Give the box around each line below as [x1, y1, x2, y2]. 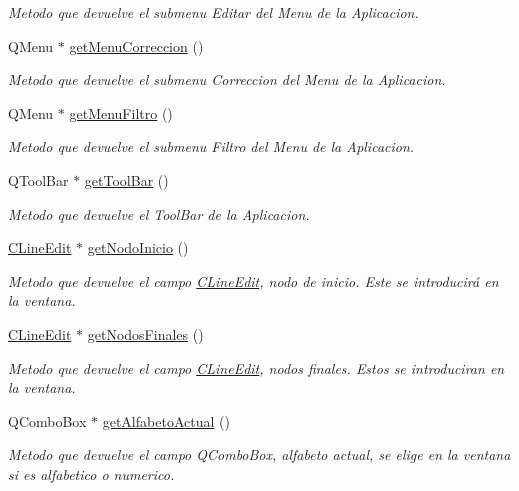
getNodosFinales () [87, 323, 204, 344]
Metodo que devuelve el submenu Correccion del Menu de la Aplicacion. [8, 69, 446, 90]
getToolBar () [84, 169, 169, 190]
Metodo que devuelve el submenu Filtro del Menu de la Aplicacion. [8, 136, 415, 157]
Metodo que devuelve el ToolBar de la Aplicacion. [8, 203, 310, 224]
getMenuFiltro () [69, 102, 173, 123]
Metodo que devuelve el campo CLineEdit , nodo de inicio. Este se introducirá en [8, 270, 499, 291]
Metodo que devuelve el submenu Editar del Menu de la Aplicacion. [8, 2, 419, 22]
